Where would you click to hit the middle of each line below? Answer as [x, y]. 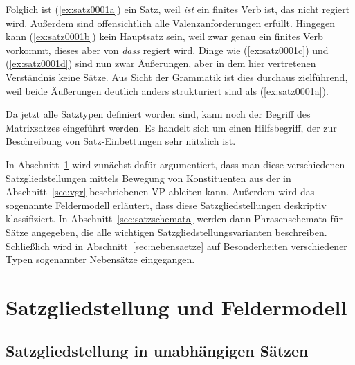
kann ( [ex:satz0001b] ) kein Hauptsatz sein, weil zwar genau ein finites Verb [164, 36]
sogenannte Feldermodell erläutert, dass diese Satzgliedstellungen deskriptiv [166, 205]
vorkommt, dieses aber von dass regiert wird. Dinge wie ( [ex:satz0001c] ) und [167, 50]
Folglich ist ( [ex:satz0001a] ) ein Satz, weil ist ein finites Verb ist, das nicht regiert [178, 9]
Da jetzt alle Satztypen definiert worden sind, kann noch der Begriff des [158, 114]
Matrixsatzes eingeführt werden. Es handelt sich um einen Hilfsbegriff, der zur [171, 127]
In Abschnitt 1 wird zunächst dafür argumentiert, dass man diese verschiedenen [175, 164]
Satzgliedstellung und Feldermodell [176, 306]
